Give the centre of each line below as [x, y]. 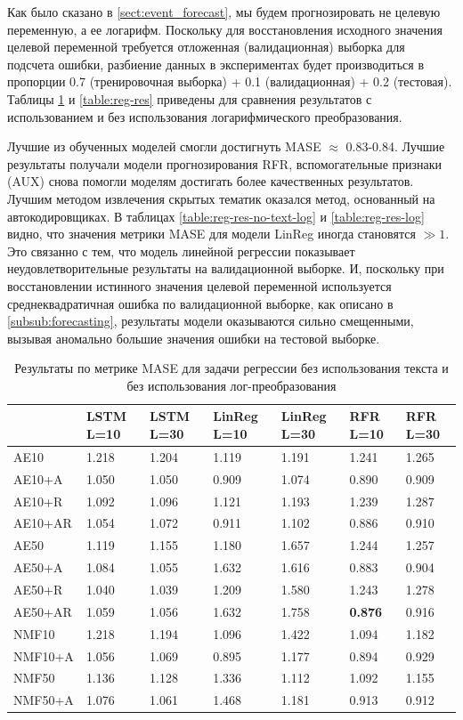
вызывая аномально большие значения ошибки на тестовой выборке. [194, 338]
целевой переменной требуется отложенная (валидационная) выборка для [206, 47]
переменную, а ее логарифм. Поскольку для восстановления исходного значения [225, 29]
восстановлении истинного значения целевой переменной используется [199, 285]
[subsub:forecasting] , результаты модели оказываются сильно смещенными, [211, 321]
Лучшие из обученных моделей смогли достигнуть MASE [164, 146]
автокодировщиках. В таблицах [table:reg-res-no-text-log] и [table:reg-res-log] [216, 216]
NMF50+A [44, 700]
